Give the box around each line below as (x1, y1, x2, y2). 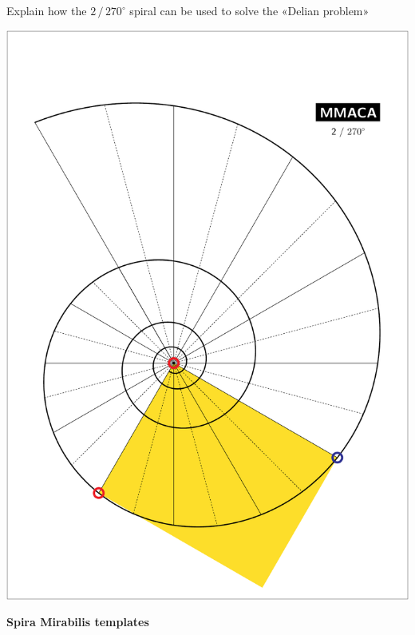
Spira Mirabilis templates (6, 613, 149, 630)
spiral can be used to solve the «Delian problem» (129, 2, 370, 18)
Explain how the (6, 2, 87, 18)
